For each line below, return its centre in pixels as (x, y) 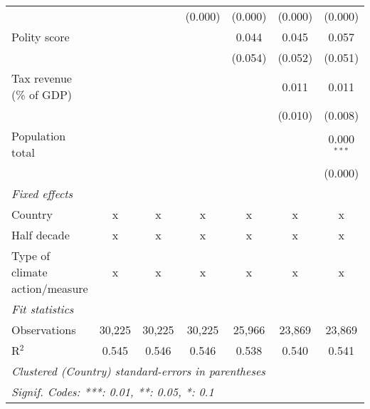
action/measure (50, 288)
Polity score (41, 37)
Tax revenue (42, 78)
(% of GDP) (42, 94)
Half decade (41, 235)
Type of (31, 255)
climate (30, 272)
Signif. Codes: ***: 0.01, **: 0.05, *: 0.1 (113, 392)
